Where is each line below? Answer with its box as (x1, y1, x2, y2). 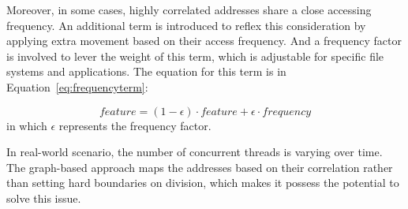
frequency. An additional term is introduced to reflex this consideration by (6, 17, 366, 33)
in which (6, 117, 47, 133)
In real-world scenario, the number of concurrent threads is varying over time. (6, 144, 383, 160)
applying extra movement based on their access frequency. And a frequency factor (6, 32, 402, 49)
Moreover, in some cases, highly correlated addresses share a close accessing (6, 2, 372, 17)
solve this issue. (6, 189, 81, 206)
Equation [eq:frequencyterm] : (6, 78, 148, 95)
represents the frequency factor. (58, 117, 211, 133)
